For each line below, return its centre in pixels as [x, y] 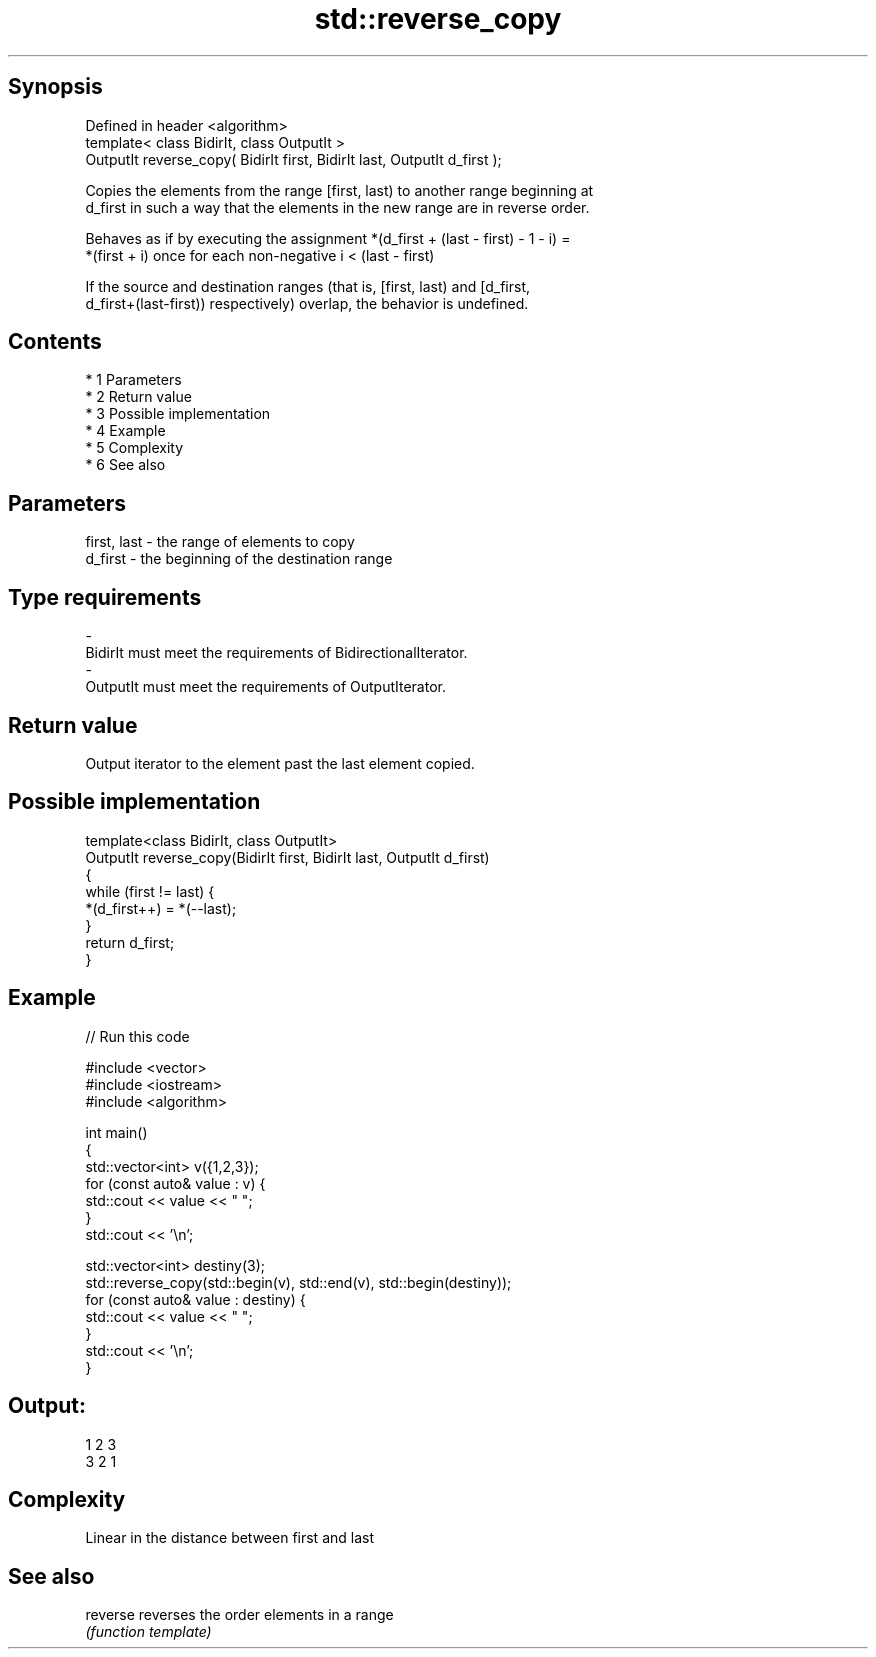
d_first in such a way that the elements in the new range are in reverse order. [337, 207]
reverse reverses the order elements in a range [239, 1615]
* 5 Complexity [134, 448]
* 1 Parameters [133, 380]
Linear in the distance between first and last [229, 1538]
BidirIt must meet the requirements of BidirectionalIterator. [276, 653]
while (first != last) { [150, 891]
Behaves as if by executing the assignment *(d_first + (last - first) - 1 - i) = [328, 238]
